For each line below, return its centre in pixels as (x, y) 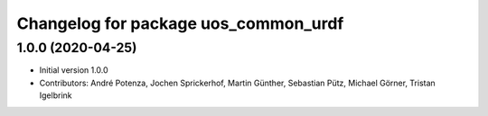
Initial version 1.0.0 (74, 70)
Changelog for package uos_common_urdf (180, 23)
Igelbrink (56, 95)
